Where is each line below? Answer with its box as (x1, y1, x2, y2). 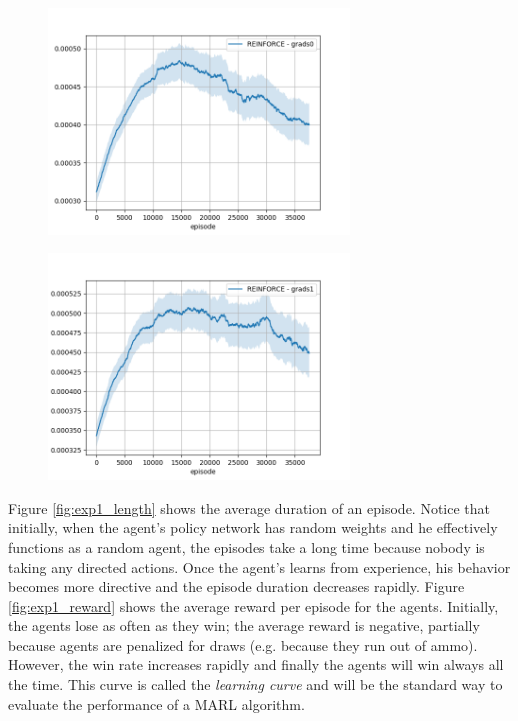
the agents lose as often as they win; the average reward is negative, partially (8, 615, 480, 636)
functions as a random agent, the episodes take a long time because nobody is (8, 536, 485, 557)
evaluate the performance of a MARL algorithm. (8, 693, 305, 714)
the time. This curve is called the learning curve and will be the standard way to (8, 674, 503, 695)
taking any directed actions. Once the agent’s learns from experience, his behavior (8, 556, 511, 577)
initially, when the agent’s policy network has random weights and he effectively (8, 517, 498, 538)
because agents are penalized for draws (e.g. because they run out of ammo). (8, 634, 478, 655)
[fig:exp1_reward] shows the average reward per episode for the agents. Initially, (8, 595, 499, 616)
